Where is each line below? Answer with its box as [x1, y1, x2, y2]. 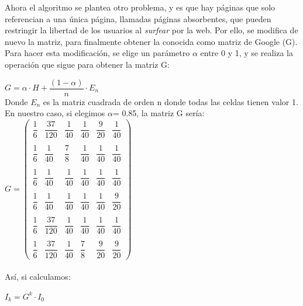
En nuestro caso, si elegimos [5, 107, 105, 119]
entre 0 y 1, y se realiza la [200, 47, 293, 59]
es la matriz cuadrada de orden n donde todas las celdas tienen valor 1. [43, 95, 298, 107]
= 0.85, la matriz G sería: [112, 107, 205, 119]
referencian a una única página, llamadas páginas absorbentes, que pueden [5, 12, 271, 25]
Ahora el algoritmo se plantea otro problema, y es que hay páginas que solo [5, 1, 276, 13]
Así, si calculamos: [5, 270, 71, 283]
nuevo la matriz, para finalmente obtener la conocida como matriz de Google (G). [5, 35, 298, 47]
